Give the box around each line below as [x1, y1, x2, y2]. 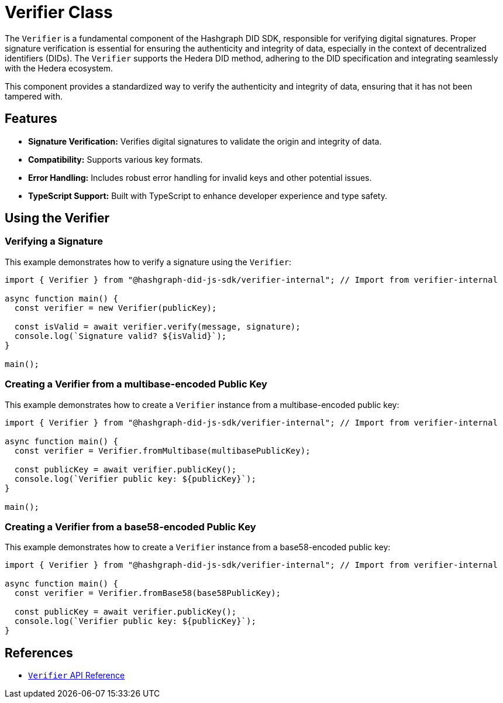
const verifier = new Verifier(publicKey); [14, 303, 217, 313]
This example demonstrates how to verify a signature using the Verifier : [5, 256, 292, 267]
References [5, 645, 73, 660]
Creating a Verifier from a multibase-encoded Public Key [5, 378, 267, 390]
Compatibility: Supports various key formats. [28, 154, 203, 164]
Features [5, 111, 57, 126]
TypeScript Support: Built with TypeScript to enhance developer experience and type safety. [28, 190, 387, 201]
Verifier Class [5, 2, 113, 22]
